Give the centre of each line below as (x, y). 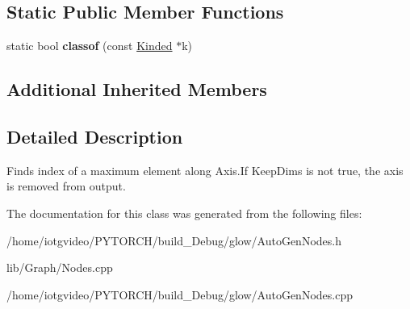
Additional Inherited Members (137, 89)
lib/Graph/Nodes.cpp (60, 267)
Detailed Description (95, 136)
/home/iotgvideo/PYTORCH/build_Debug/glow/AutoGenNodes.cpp (180, 294)
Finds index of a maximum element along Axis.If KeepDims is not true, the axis (205, 170)
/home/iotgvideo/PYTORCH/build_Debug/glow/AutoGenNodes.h (174, 240)
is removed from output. (66, 186)
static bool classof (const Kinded (90, 46)
